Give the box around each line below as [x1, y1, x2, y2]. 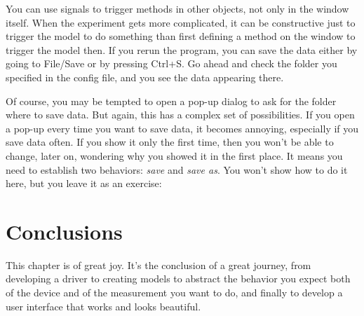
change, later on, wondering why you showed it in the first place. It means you [6, 148, 343, 163]
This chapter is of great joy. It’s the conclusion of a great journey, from [6, 257, 311, 272]
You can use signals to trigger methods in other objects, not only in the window [6, 1, 349, 15]
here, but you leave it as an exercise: [6, 176, 162, 191]
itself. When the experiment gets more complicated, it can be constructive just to [6, 15, 356, 29]
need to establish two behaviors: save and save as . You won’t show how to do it [6, 162, 348, 177]
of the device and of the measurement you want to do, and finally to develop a [6, 285, 343, 300]
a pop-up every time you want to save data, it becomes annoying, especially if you [6, 121, 359, 135]
